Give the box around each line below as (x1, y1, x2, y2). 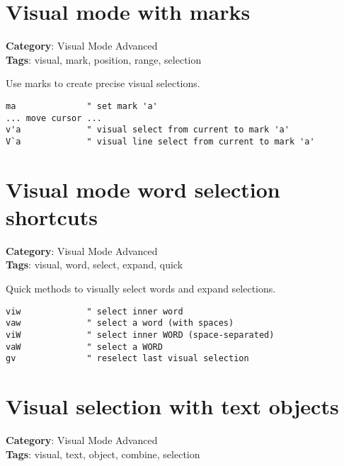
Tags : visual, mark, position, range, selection (6, 52, 202, 67)
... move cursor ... (6, 113, 103, 123)
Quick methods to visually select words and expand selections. (6, 281, 276, 296)
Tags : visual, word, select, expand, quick (6, 257, 183, 272)
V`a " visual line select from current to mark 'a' (6, 136, 315, 147)
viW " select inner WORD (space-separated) (6, 329, 275, 340)
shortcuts (6, 202, 98, 231)
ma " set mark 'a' (6, 101, 158, 111)
